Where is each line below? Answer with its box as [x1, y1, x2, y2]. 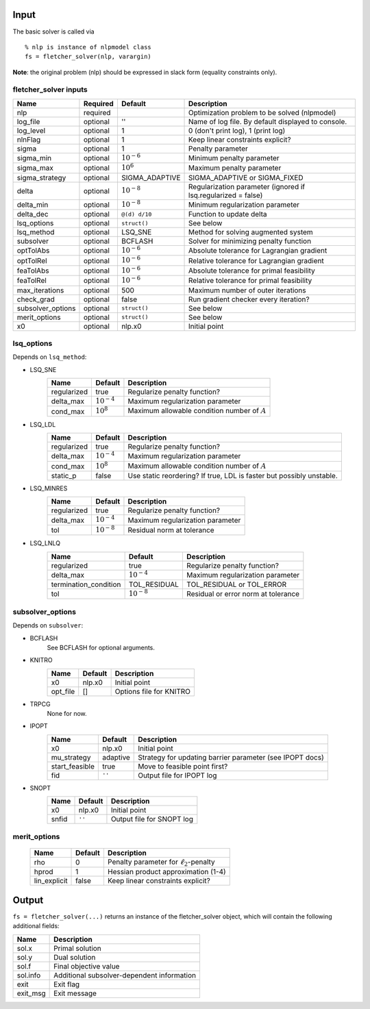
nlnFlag [16, 134, 41, 144]
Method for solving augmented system [188, 227, 313, 236]
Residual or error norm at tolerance [186, 589, 300, 599]
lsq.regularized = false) [188, 190, 263, 200]
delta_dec [16, 210, 49, 219]
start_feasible [51, 761, 95, 771]
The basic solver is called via [12, 27, 95, 36]
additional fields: [12, 922, 60, 930]
